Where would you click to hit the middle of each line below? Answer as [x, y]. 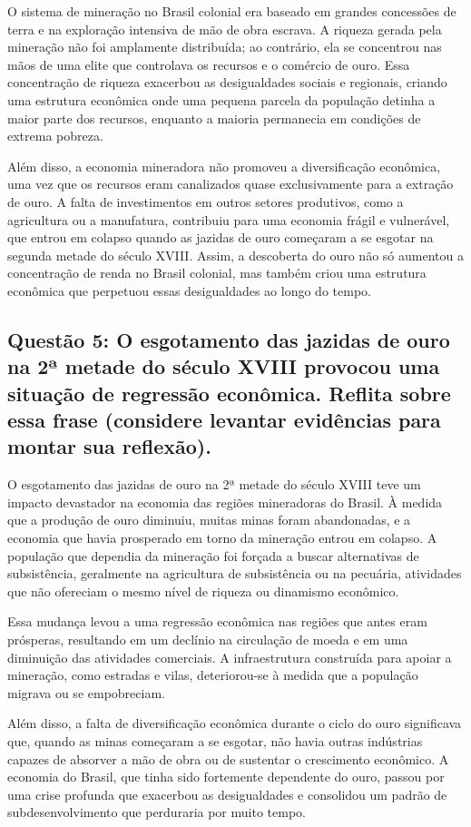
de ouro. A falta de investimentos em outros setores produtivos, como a [206, 201]
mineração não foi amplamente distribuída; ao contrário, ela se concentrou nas [225, 47]
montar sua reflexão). [109, 446]
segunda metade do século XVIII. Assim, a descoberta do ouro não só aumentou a [235, 255]
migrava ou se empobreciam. [86, 692]
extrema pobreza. [55, 136]
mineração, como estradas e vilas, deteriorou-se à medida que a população [213, 675]
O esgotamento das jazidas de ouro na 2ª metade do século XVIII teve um [214, 484]
